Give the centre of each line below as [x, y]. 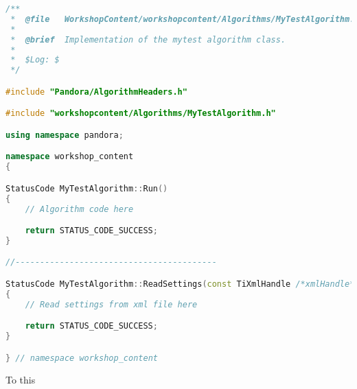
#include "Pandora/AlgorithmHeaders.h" [96, 92]
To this [21, 379]
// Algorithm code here [79, 209]
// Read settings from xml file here [111, 304]
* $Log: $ [35, 60]
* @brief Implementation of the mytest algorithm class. [148, 39]
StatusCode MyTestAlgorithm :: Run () [87, 188]
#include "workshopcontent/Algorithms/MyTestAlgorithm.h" [141, 114]
